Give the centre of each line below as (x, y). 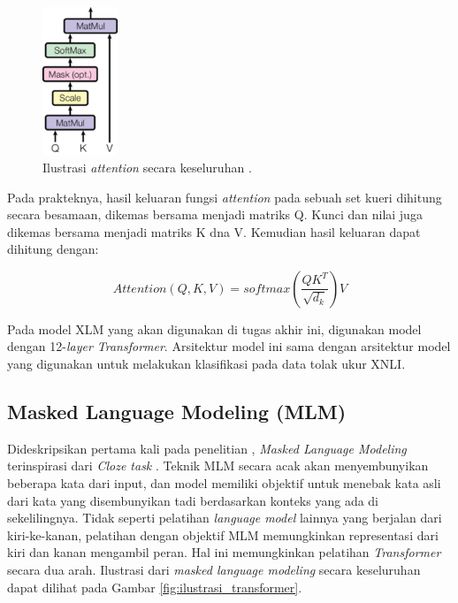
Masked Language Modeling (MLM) (177, 412)
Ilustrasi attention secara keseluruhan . (147, 167)
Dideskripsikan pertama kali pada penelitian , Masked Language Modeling (207, 448)
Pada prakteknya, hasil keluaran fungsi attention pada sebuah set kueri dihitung (225, 197)
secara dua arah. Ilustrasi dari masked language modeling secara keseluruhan (214, 570)
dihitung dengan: (53, 249)
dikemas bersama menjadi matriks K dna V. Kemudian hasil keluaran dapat (214, 231)
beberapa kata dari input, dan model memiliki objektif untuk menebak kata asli (224, 483)
